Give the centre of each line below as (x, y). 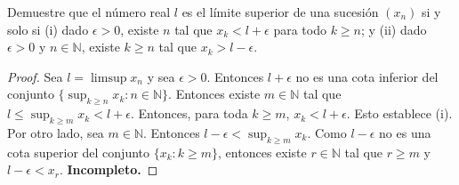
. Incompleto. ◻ (109, 169)
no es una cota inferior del (367, 76)
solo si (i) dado (48, 29)
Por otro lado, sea (56, 132)
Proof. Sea (35, 76)
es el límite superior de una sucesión (280, 12)
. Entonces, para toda (189, 113)
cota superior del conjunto (79, 152)
